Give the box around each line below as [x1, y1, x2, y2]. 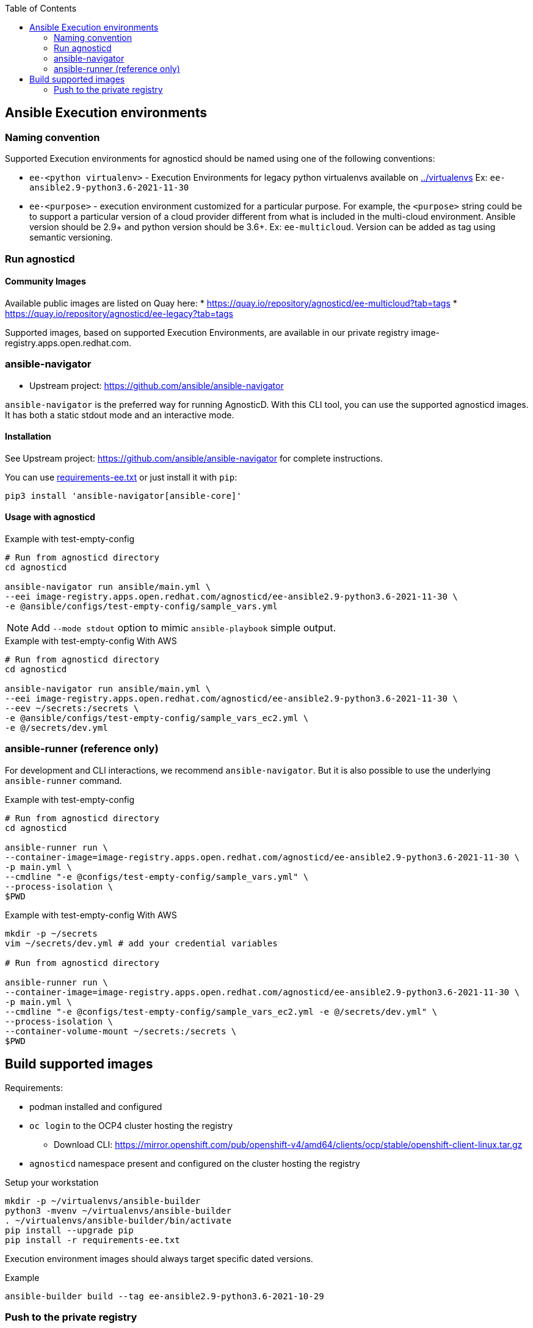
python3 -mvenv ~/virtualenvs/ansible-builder [5, 1205, 231, 1216]
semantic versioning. [29, 232, 113, 243]
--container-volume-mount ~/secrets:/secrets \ [5, 1026, 237, 1036]
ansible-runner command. [5, 775, 122, 786]
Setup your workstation [5, 1177, 99, 1188]
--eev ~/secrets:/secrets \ [5, 703, 139, 713]
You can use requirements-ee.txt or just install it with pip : [5, 471, 237, 482]
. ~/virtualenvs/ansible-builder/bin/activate [5, 1215, 231, 1225]
